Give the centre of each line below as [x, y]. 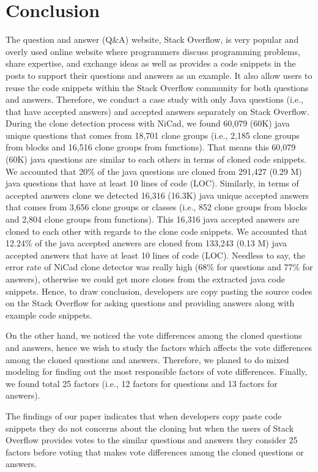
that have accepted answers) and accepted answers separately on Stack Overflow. [157, 111]
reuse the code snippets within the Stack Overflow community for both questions [157, 87]
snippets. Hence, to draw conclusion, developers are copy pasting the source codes [159, 291]
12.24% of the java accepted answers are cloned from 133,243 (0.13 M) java [146, 243]
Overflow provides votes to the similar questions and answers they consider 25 [152, 440]
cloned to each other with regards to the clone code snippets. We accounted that [157, 231]
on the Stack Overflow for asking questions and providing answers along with [150, 303]
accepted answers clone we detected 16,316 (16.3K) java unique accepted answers [157, 195]
